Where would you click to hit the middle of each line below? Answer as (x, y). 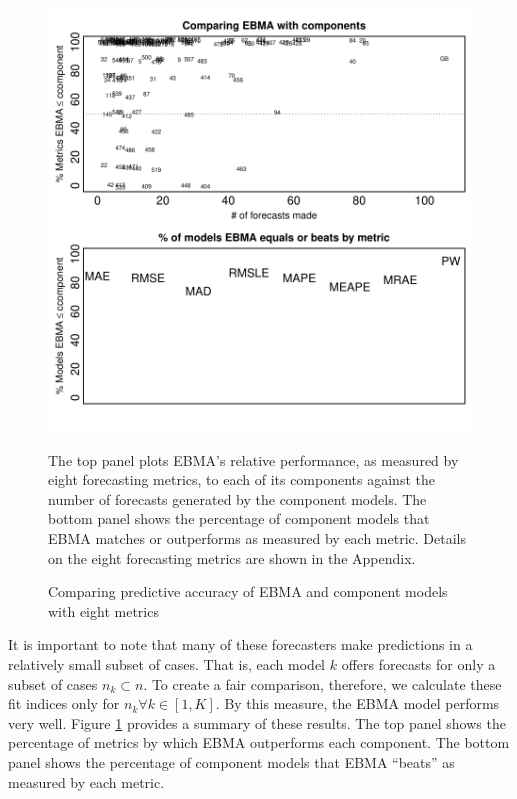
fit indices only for (64, 703)
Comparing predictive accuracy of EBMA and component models (248, 591)
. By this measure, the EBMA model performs (357, 703)
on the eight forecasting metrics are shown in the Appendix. (232, 557)
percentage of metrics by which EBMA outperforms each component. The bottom (259, 742)
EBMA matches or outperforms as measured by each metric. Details (257, 537)
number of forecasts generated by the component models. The (237, 498)
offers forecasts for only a (418, 663)
